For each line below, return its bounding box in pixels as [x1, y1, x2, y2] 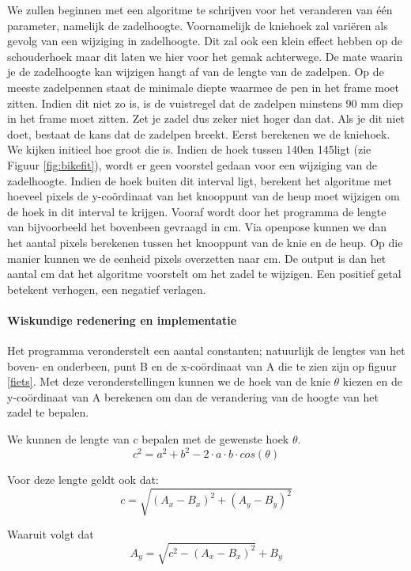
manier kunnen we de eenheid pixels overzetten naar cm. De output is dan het [7, 249, 386, 266]
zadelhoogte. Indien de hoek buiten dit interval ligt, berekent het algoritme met [7, 172, 393, 188]
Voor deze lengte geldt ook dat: [7, 471, 159, 488]
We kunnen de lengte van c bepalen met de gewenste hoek [7, 431, 289, 447]
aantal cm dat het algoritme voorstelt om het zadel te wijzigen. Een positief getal [7, 265, 402, 282]
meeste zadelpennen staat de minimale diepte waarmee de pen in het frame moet [7, 78, 399, 95]
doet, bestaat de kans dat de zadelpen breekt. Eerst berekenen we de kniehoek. [7, 125, 390, 142]
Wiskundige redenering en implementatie [7, 311, 237, 328]
